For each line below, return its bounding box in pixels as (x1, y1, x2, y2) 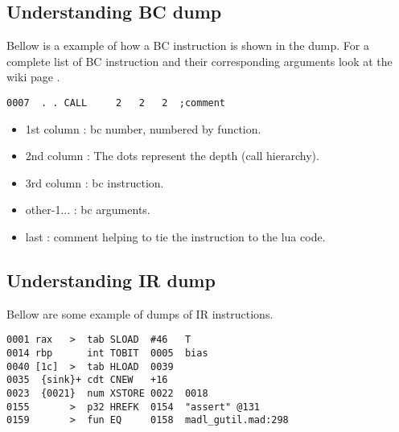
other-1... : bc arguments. (25, 201, 150, 218)
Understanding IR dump (6, 268, 216, 292)
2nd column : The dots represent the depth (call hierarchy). (25, 147, 319, 164)
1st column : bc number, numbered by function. (25, 120, 261, 137)
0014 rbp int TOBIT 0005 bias (6, 348, 208, 360)
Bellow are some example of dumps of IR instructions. (6, 305, 274, 322)
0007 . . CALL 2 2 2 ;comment (6, 97, 226, 109)
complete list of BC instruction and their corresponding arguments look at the (6, 52, 393, 69)
